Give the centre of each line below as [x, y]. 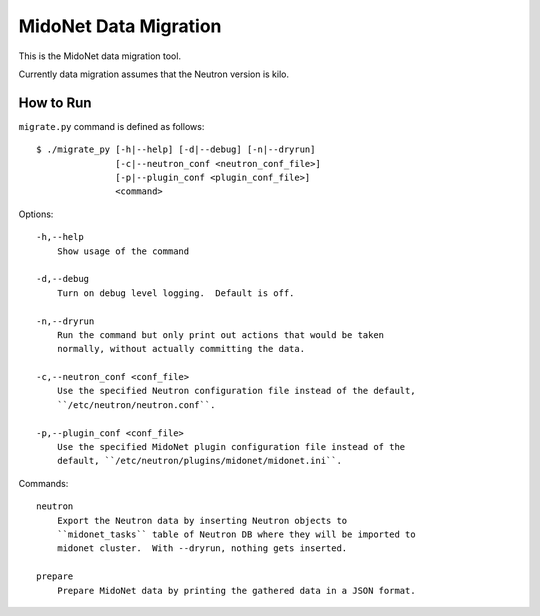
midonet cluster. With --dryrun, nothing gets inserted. [202, 548]
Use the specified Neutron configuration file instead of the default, [236, 391]
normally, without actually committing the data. [180, 349]
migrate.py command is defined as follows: [111, 126]
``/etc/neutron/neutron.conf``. [136, 404]
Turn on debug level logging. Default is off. [175, 293]
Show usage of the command [123, 251]
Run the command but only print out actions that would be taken [220, 334]
